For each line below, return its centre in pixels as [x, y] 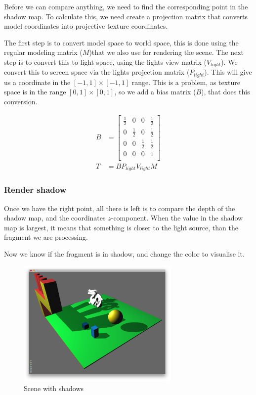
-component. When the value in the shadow [177, 218]
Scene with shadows [54, 388]
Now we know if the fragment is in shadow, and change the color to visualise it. [124, 253]
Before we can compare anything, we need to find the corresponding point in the [126, 6]
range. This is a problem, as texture [186, 82]
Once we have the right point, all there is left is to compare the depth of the [120, 208]
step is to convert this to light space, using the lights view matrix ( [106, 62]
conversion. [21, 102]
